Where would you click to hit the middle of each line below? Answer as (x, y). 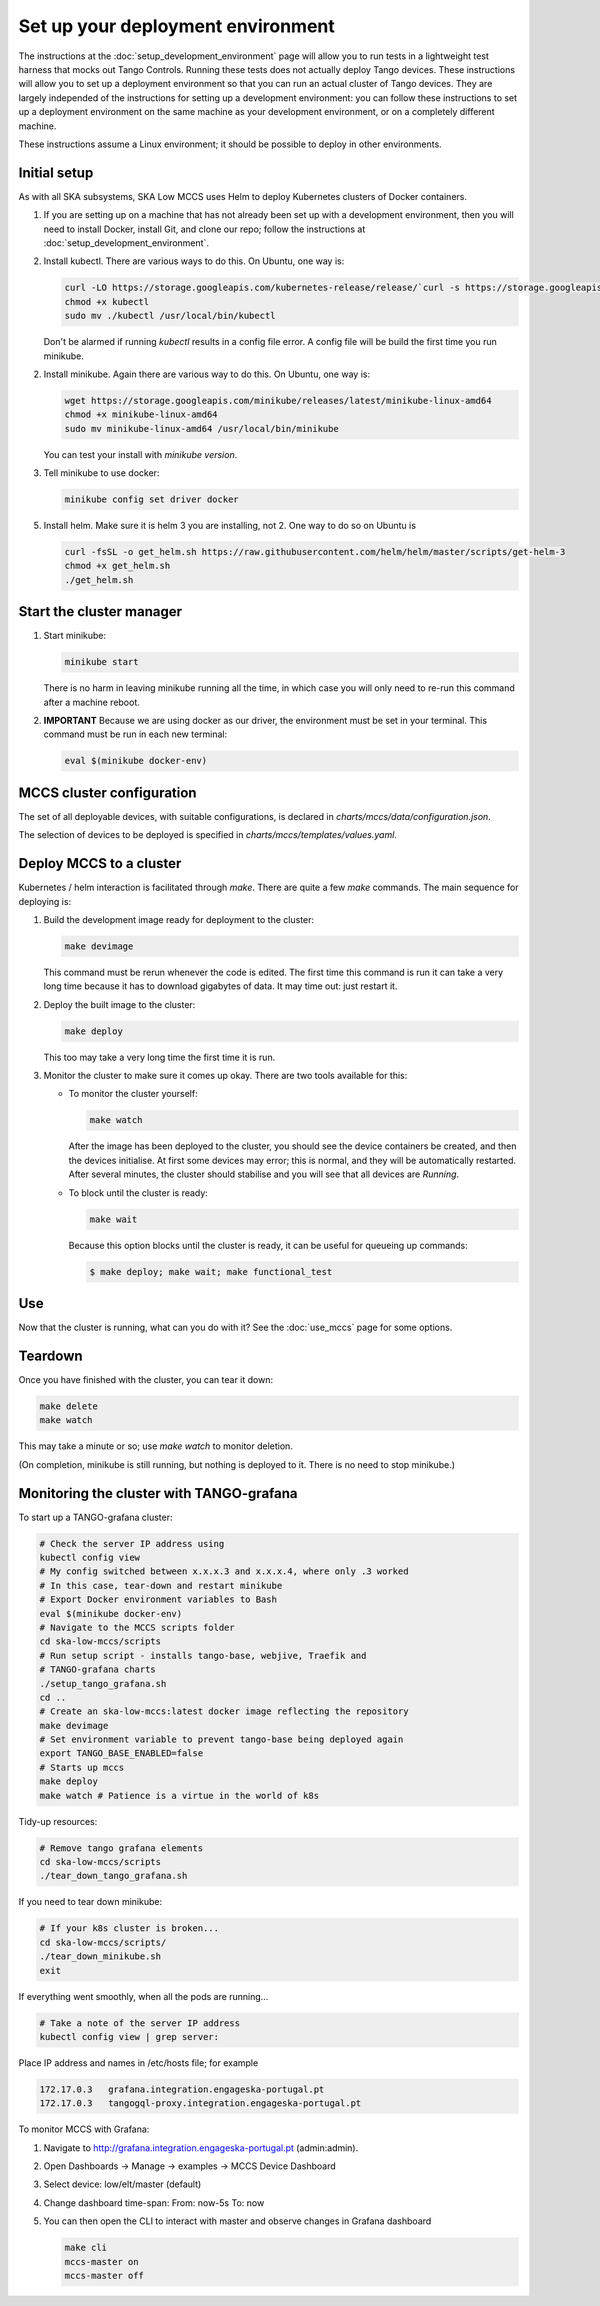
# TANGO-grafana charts (98, 1669)
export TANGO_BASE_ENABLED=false (121, 1753)
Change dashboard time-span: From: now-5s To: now (154, 2202)
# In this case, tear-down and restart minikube (161, 1585)
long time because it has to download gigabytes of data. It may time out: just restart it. (220, 986)
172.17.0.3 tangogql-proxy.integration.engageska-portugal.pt (200, 2103)
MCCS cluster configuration (107, 792)
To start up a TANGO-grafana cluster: (95, 1517)
